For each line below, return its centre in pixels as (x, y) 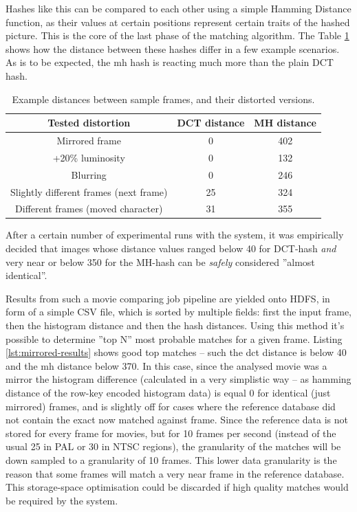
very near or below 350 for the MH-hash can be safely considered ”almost (160, 261)
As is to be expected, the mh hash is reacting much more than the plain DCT (170, 62)
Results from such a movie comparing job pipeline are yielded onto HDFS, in (168, 298)
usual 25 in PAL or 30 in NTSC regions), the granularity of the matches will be (173, 446)
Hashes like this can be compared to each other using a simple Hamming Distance (178, 8)
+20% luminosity (89, 157)
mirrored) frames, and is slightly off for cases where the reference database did (171, 406)
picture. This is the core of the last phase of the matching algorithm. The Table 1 (177, 35)
